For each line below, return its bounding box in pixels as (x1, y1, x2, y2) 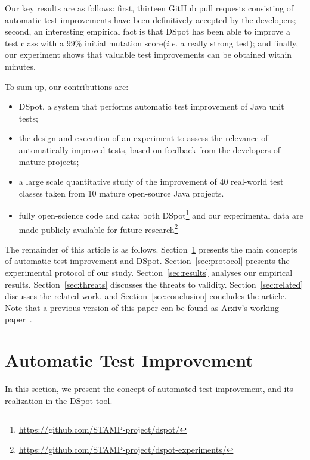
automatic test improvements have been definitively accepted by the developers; (5, 13, 296, 26)
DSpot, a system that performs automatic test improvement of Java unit (18, 100, 284, 113)
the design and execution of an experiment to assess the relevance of (18, 132, 268, 144)
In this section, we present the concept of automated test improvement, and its (5, 383, 293, 395)
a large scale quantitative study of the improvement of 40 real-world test (18, 175, 284, 188)
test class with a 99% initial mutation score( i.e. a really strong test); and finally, (5, 36, 299, 49)
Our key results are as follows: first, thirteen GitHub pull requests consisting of (5, 2, 294, 14)
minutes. (5, 60, 36, 72)
